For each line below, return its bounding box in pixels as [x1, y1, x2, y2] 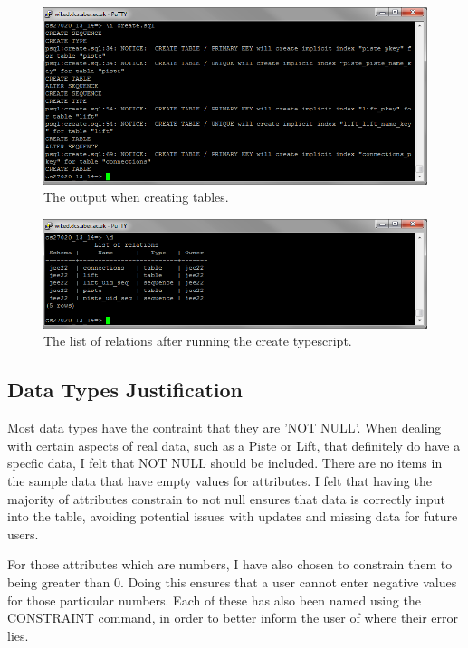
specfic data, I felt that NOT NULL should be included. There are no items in [7, 453, 443, 472]
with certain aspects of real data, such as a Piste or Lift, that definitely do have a [7, 435, 461, 454]
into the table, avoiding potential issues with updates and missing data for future [7, 507, 458, 526]
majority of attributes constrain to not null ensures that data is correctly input [7, 489, 446, 508]
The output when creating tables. [43, 187, 229, 206]
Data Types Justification [7, 376, 244, 404]
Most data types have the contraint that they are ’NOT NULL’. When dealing [7, 418, 442, 437]
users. [7, 524, 39, 543]
